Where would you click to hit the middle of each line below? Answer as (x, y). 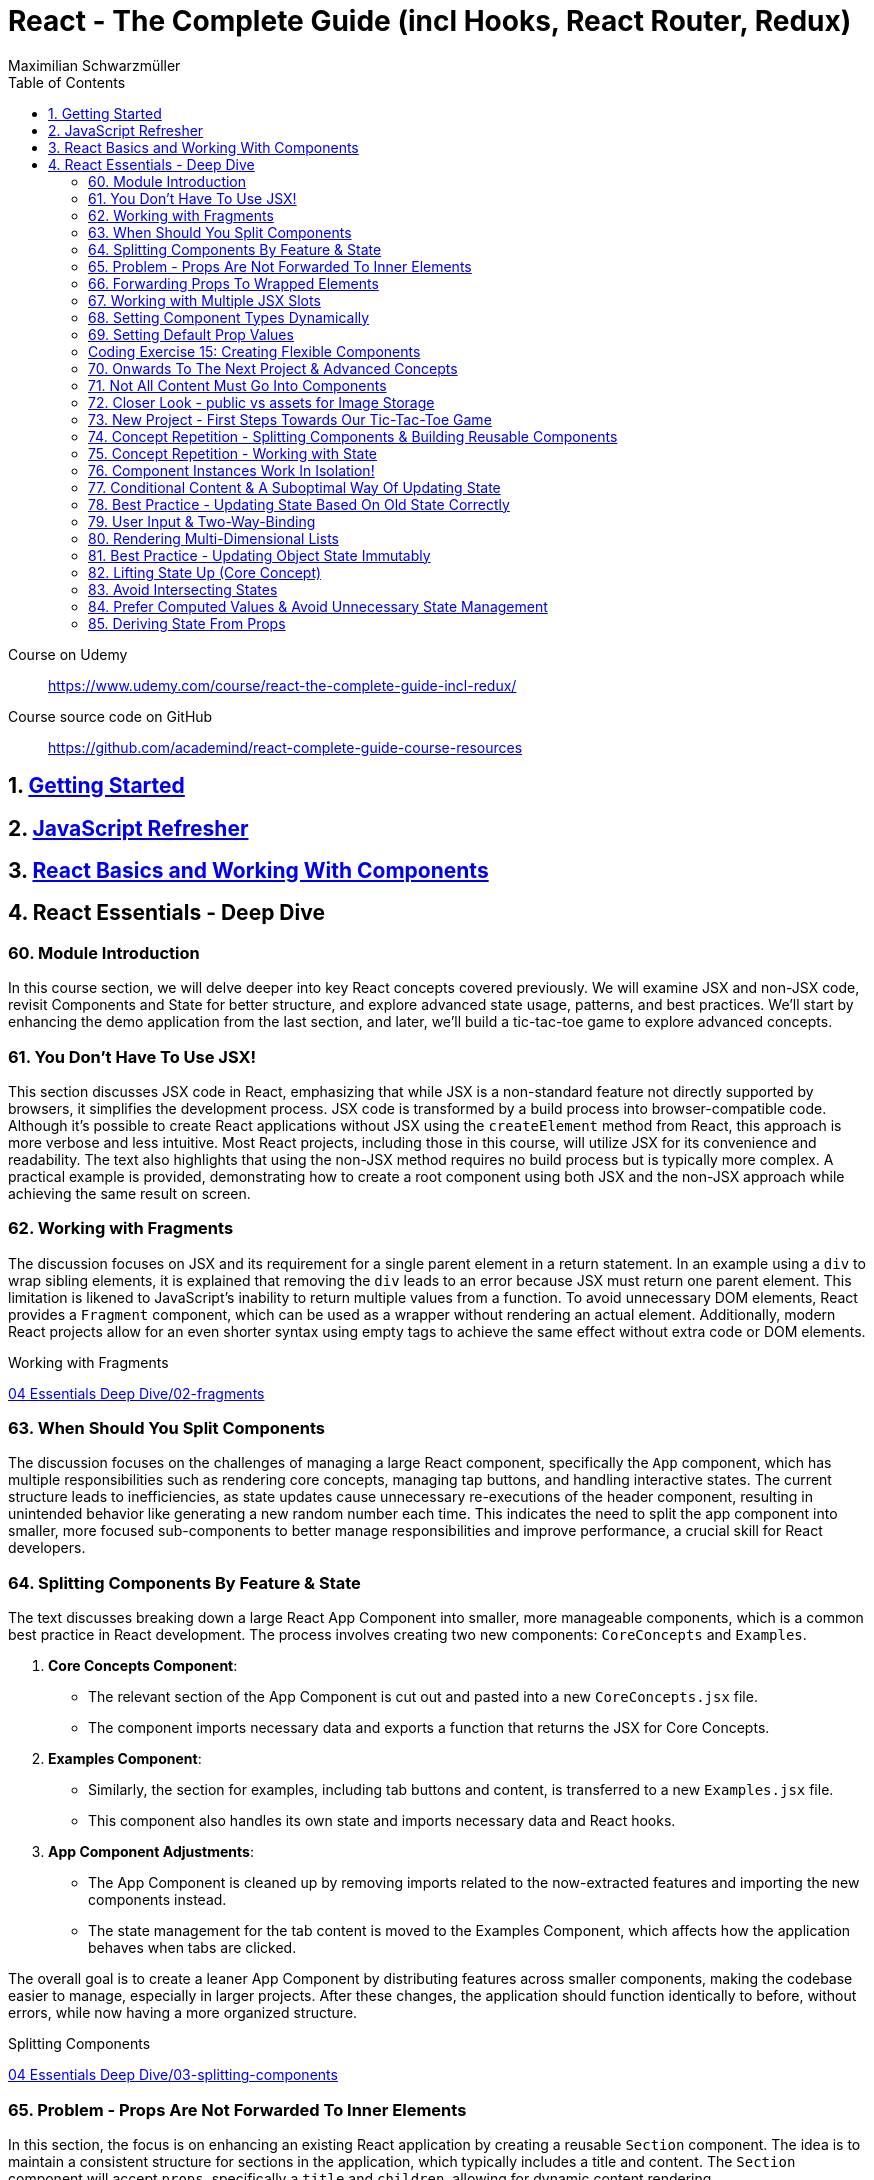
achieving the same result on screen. (129, 1193)
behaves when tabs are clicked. (192, 1948)
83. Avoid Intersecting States (183, 589)
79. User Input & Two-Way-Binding (202, 521)
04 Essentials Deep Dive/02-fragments (136, 1393)
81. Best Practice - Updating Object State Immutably (259, 555)
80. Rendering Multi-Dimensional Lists (213, 538)
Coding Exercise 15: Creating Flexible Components (254, 351)
